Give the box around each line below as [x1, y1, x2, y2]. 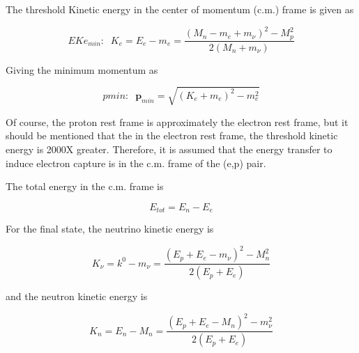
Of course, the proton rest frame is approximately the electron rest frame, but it [6, 114, 349, 129]
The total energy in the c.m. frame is [6, 179, 164, 194]
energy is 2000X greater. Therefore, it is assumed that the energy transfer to [6, 141, 333, 156]
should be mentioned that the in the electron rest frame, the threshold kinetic [6, 128, 338, 143]
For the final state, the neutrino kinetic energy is [6, 221, 214, 236]
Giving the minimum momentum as [6, 62, 158, 77]
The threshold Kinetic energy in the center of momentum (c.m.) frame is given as [6, 2, 354, 16]
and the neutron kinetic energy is [6, 289, 148, 304]
